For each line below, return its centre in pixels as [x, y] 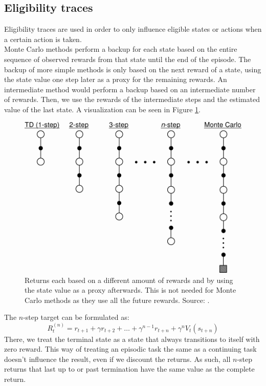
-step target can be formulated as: [76, 317]
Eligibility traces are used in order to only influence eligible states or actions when [133, 29]
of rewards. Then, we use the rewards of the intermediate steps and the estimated [132, 99]
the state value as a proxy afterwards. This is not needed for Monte [130, 290]
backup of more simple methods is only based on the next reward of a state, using [133, 69]
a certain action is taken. [43, 39]
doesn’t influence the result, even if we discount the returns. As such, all [117, 359]
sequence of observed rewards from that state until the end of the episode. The [128, 59]
